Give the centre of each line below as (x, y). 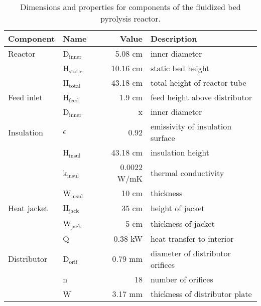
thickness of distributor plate (201, 293)
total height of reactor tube (198, 83)
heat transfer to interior (192, 238)
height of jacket (177, 208)
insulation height (180, 152)
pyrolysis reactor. (130, 18)
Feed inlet (25, 97)
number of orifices (182, 279)
